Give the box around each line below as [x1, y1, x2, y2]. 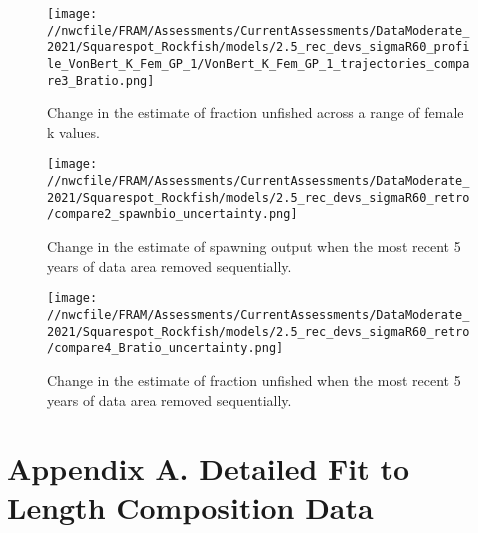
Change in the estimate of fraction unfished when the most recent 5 [47, 369, 461, 390]
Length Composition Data [7, 487, 374, 528]
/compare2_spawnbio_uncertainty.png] [47, 207, 298, 222]
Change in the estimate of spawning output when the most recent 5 [47, 236, 461, 257]
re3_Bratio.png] [47, 73, 155, 88]
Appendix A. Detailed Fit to [7, 448, 410, 489]
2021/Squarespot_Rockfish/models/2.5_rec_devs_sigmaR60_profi [47, 40, 470, 55]
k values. [47, 121, 100, 142]
